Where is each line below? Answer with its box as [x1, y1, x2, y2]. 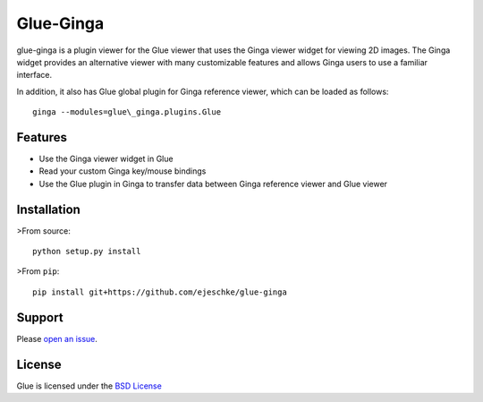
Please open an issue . [16, 333, 98, 344]
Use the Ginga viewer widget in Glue [38, 153, 174, 165]
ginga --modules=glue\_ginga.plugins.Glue [32, 107, 222, 117]
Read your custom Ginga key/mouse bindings [38, 166, 207, 176]
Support [16, 310, 64, 325]
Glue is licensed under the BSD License [16, 381, 163, 391]
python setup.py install [32, 246, 141, 257]
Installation [16, 201, 80, 217]
